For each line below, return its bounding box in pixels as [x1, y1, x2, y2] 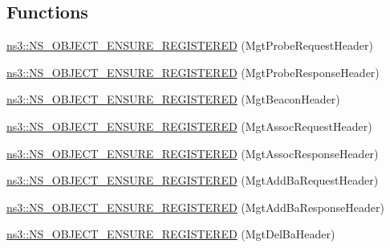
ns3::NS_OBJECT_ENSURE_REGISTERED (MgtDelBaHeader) [6, 226, 335, 242]
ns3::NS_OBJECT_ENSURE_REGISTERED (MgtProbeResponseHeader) [6, 63, 380, 80]
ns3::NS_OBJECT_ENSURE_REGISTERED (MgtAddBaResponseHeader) [6, 198, 384, 215]
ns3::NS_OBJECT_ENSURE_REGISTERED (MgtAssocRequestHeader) [6, 117, 372, 134]
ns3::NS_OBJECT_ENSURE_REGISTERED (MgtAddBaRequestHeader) [6, 172, 379, 189]
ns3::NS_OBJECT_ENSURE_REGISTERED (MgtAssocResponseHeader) [6, 144, 379, 161]
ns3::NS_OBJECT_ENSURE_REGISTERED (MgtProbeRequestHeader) [6, 37, 373, 54]
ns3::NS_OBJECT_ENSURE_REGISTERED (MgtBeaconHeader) [6, 91, 340, 108]
